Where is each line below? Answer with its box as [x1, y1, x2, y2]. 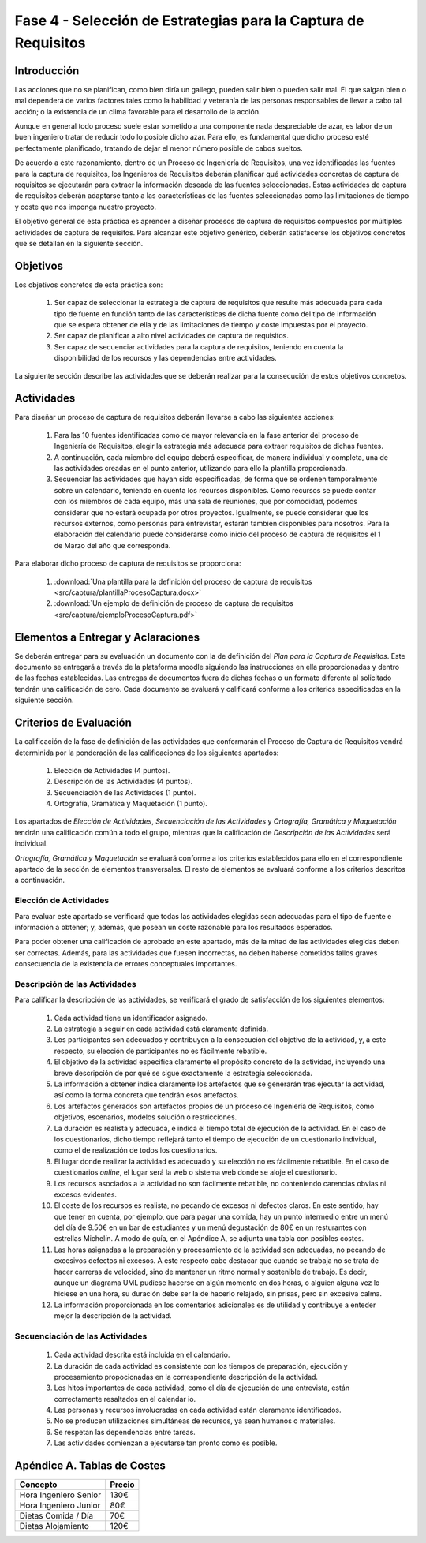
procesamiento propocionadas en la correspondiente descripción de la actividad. [54, 1372, 319, 1381]
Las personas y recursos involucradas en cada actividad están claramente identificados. [54, 1405, 342, 1415]
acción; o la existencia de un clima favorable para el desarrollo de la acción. [14, 106, 261, 116]
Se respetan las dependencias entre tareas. [54, 1427, 196, 1437]
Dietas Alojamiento [19, 1521, 90, 1532]
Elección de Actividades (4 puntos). [54, 765, 170, 775]
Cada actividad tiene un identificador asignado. [54, 1013, 208, 1022]
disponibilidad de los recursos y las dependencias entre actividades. [54, 353, 277, 363]
